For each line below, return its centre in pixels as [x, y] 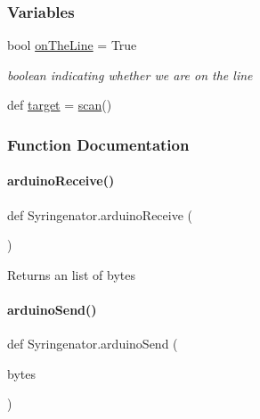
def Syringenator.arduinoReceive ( [100, 214]
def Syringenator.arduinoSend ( [93, 344]
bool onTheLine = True [72, 45]
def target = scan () [60, 105]
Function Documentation [98, 144]
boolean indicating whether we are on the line [130, 74]
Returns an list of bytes [71, 274]
